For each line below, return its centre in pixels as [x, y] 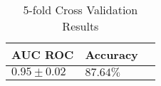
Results [80, 26]
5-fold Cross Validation [80, 10]
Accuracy [111, 54]
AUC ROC [43, 54]
